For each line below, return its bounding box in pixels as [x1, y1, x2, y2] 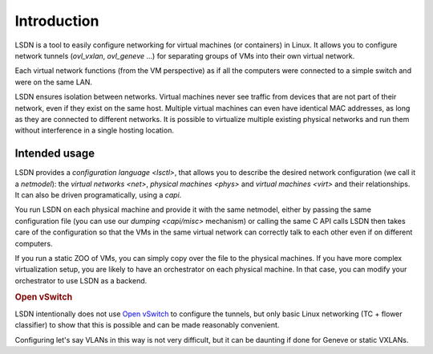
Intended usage [14, 147, 95, 161]
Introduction [14, 12, 99, 30]
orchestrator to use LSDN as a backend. [14, 275, 148, 285]
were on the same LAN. [14, 77, 92, 87]
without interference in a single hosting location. [14, 125, 174, 136]
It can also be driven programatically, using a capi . [14, 189, 182, 200]
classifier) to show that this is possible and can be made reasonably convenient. [14, 320, 280, 330]
